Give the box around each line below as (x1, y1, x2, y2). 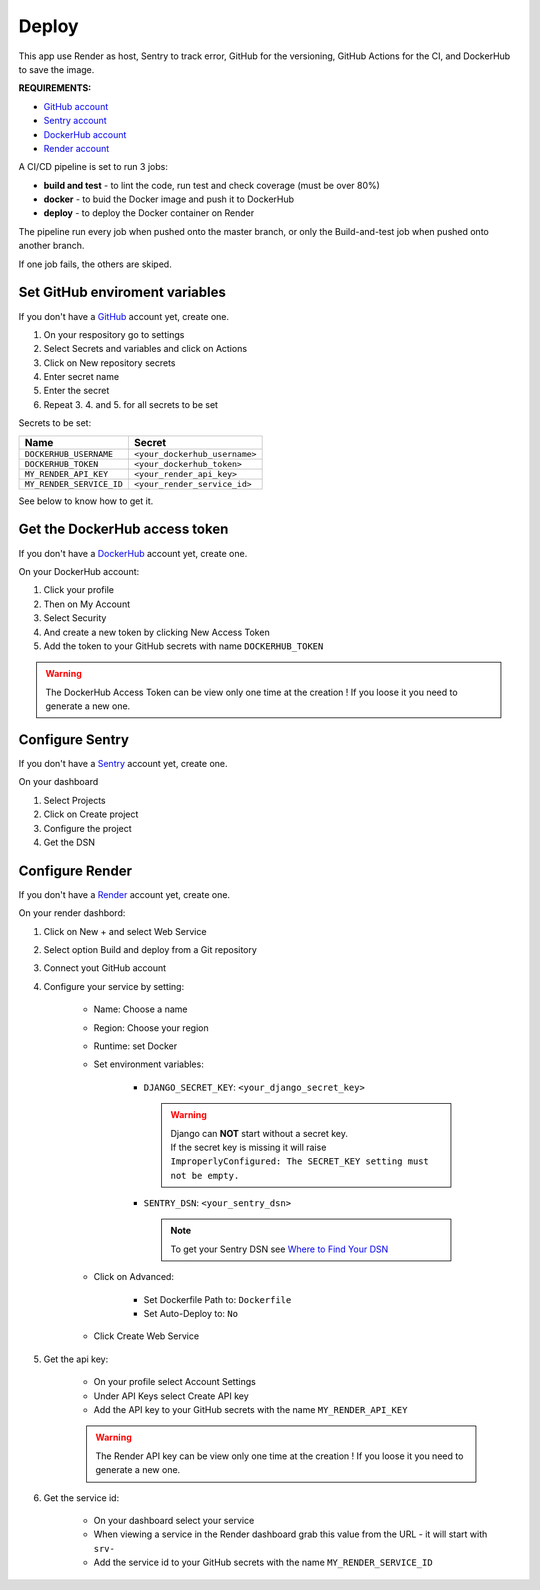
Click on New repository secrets (43, 356, 176, 369)
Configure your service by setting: (43, 980, 185, 992)
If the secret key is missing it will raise (170, 1141, 327, 1153)
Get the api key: (43, 1353, 109, 1365)
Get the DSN (43, 836, 95, 848)
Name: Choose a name (93, 1003, 188, 1015)
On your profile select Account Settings (93, 1376, 257, 1388)
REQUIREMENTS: (18, 82, 92, 94)
